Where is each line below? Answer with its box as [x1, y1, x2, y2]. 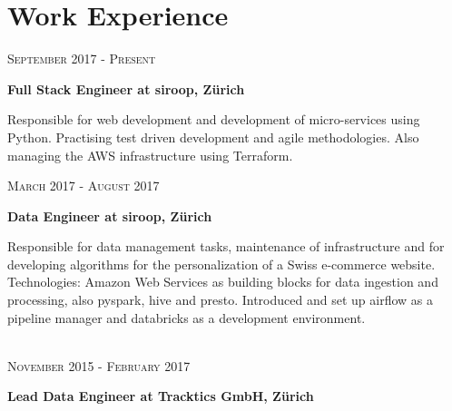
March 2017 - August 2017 [7, 176, 160, 195]
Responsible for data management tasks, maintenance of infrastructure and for [7, 237, 445, 256]
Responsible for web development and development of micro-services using [7, 110, 420, 129]
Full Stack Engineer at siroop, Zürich [7, 79, 245, 98]
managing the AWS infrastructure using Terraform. [7, 145, 293, 164]
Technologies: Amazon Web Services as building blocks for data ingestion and [7, 272, 438, 291]
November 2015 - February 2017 [7, 356, 191, 375]
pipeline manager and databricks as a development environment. [7, 308, 366, 327]
